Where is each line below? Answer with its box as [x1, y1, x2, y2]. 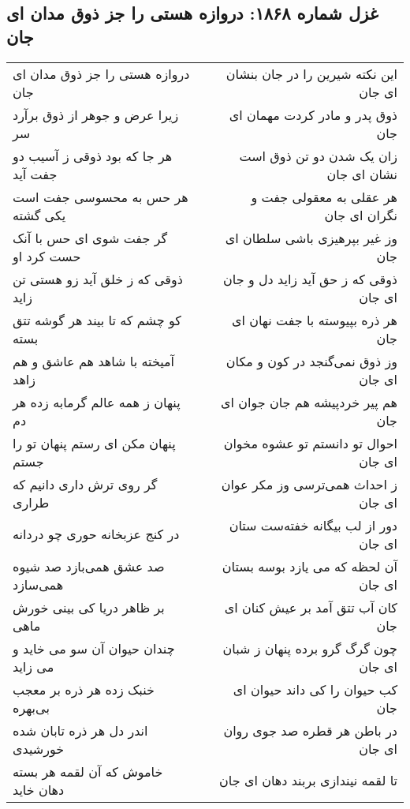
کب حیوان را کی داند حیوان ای [233, 680, 397, 699]
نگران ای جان [324, 205, 397, 224]
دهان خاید [13, 780, 65, 799]
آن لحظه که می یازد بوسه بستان [222, 556, 397, 575]
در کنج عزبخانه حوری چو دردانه [13, 525, 180, 544]
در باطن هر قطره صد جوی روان [223, 721, 397, 740]
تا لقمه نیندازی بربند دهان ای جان [219, 771, 397, 790]
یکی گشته [13, 205, 66, 224]
